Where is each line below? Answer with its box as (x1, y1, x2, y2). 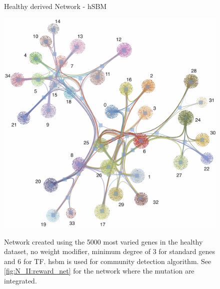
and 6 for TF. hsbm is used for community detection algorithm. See (4, 256, 211, 266)
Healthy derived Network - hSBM (4, 1, 107, 11)
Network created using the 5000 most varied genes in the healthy (4, 236, 203, 247)
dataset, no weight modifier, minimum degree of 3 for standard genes (4, 246, 215, 257)
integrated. (4, 276, 37, 286)
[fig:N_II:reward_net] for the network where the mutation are (4, 266, 194, 276)
